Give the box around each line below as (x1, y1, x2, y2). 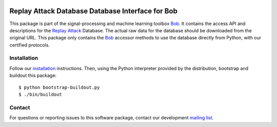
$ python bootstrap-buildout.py (18, 84, 100, 90)
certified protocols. (9, 41, 50, 48)
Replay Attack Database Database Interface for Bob (9, 7, 178, 15)
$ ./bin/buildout (18, 92, 62, 97)
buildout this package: (9, 72, 56, 79)
